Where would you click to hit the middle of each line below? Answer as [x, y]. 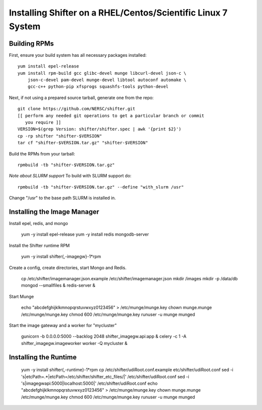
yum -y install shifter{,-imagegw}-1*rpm [61, 256]
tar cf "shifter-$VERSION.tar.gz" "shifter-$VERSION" [83, 143]
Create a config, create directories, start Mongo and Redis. [68, 268]
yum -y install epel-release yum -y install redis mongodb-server [85, 234]
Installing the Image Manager [54, 212]
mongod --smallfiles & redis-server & [58, 285]
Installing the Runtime [43, 357]
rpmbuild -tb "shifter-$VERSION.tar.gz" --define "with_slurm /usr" [101, 187]
